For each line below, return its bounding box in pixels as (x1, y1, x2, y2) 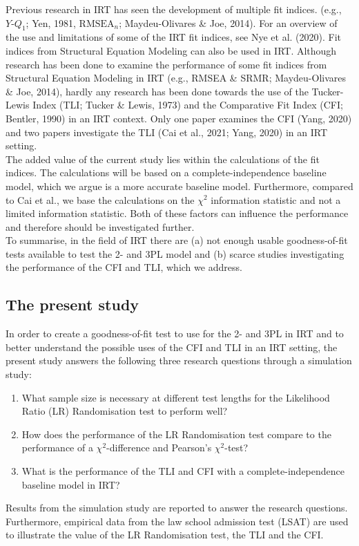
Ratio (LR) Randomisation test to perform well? (21, 404, 228, 418)
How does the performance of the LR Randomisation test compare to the (21, 426, 331, 441)
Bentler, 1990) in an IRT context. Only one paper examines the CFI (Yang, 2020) (6, 111, 352, 125)
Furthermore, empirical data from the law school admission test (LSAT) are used (6, 514, 349, 528)
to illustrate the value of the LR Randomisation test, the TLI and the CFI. (6, 527, 324, 542)
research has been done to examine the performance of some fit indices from (6, 57, 327, 71)
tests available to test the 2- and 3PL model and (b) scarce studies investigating (6, 246, 345, 261)
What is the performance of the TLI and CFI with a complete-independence (21, 464, 345, 478)
